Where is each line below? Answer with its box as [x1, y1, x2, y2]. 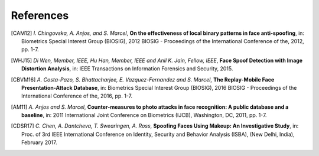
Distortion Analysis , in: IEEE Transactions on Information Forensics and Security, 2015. [21, 65, 233, 72]
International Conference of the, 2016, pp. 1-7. [21, 92, 133, 100]
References [11, 9, 69, 22]
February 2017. [21, 139, 57, 146]
